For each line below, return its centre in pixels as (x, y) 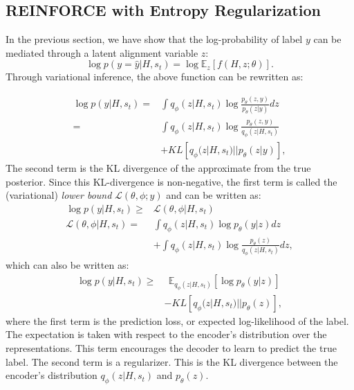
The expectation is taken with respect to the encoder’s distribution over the (166, 334)
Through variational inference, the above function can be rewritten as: (155, 77)
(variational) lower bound (59, 195)
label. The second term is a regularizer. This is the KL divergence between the (172, 361)
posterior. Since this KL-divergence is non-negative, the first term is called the (171, 181)
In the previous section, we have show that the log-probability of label (154, 39)
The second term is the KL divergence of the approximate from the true (158, 168)
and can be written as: (214, 195)
